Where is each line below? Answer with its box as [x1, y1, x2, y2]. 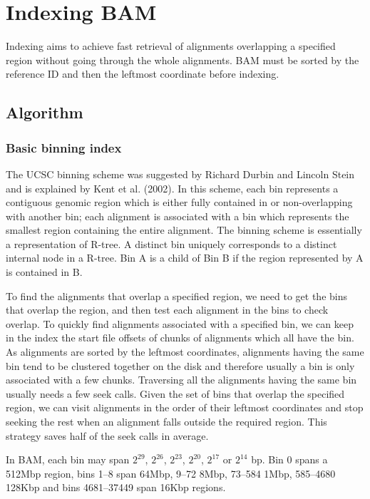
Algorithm [6, 101, 83, 123]
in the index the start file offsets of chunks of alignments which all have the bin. [6, 330, 354, 345]
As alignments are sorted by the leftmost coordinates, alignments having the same [6, 344, 364, 359]
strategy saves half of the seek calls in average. [6, 428, 209, 443]
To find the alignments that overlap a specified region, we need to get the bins [6, 288, 348, 303]
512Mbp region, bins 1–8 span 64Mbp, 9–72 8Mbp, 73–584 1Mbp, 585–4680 [6, 465, 336, 480]
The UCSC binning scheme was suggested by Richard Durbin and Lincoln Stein [6, 166, 355, 181]
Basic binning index [6, 138, 122, 156]
